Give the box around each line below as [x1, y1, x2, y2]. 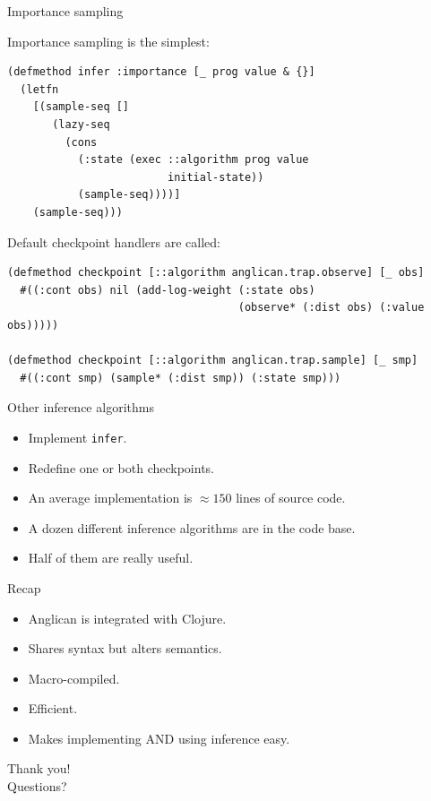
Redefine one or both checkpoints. [28, 458, 214, 477]
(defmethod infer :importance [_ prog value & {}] [7, 65, 315, 79]
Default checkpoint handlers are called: [7, 232, 220, 251]
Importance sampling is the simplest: [7, 31, 210, 50]
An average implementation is [28, 488, 193, 507]
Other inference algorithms [7, 398, 154, 417]
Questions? [7, 777, 67, 796]
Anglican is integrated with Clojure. [28, 608, 227, 627]
